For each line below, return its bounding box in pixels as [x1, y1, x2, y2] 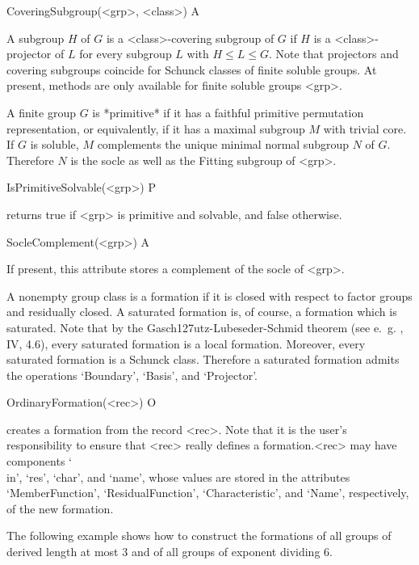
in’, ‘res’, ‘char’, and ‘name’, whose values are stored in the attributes [6, 468, 350, 485]
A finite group [6, 103, 77, 120]
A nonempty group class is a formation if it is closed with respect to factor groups [6, 287, 413, 304]
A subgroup [6, 29, 65, 46]
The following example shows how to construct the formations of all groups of [6, 527, 392, 544]
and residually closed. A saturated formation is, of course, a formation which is [6, 303, 397, 320]
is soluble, [30, 136, 79, 153]
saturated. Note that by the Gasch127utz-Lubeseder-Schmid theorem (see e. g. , [6, 318, 404, 335]
